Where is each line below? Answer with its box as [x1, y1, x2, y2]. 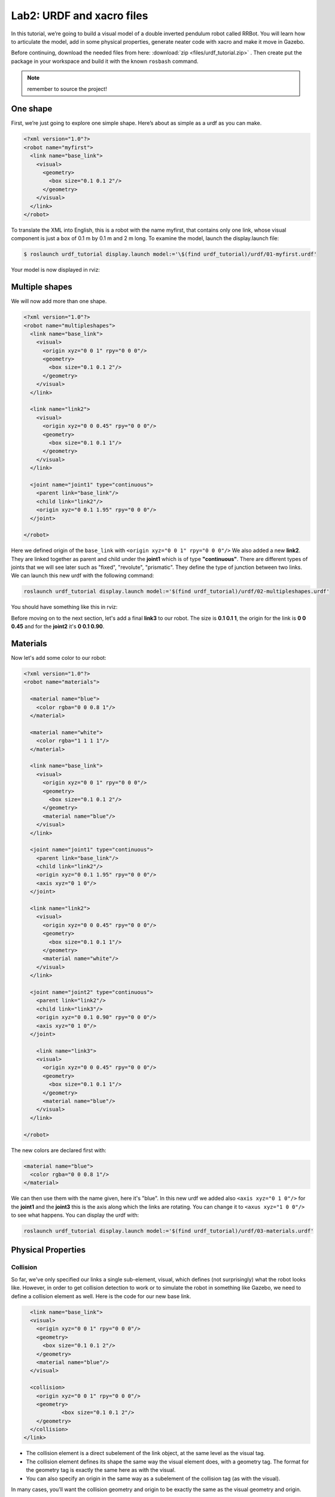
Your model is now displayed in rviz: [11, 266, 100, 274]
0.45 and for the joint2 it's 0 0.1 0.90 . [11, 623, 105, 630]
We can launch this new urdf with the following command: [11, 572, 154, 579]
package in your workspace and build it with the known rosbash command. [11, 57, 199, 65]
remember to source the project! [27, 85, 107, 92]
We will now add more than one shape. [11, 298, 107, 305]
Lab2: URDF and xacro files [11, 9, 148, 22]
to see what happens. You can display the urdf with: [11, 1211, 139, 1219]
